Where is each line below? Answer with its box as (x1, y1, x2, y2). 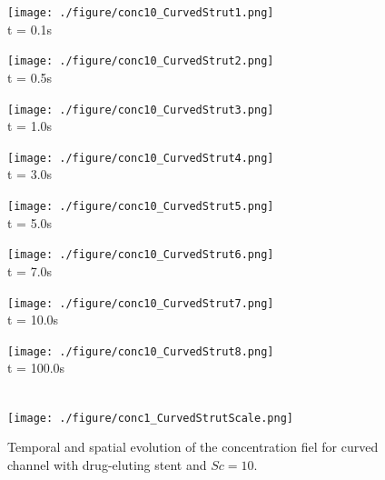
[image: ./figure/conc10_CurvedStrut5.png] (7, 200, 274, 213)
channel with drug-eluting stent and (7, 455, 207, 474)
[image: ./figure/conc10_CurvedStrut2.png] (7, 55, 274, 68)
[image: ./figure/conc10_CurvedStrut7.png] (7, 296, 274, 310)
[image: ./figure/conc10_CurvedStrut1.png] (7, 6, 274, 19)
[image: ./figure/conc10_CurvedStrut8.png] (7, 345, 274, 358)
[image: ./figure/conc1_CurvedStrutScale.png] (7, 411, 293, 425)
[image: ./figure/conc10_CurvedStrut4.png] (7, 151, 274, 165)
